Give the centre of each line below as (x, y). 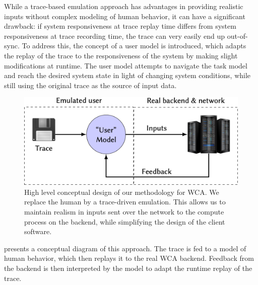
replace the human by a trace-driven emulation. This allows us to (125, 202)
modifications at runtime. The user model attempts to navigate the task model (126, 65)
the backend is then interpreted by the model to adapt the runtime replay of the (128, 268)
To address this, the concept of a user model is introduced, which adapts (134, 46)
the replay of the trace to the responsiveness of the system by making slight (121, 55)
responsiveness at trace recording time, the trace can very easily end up (115, 35)
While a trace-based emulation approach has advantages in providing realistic (124, 6)
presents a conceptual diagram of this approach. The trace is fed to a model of (125, 248)
